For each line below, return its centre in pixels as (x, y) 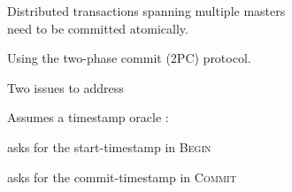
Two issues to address (65, 87)
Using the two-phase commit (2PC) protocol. (129, 58)
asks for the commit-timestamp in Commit (122, 177)
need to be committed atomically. (98, 28)
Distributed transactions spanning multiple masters (146, 11)
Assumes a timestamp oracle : (88, 117)
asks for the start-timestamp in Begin (109, 146)
